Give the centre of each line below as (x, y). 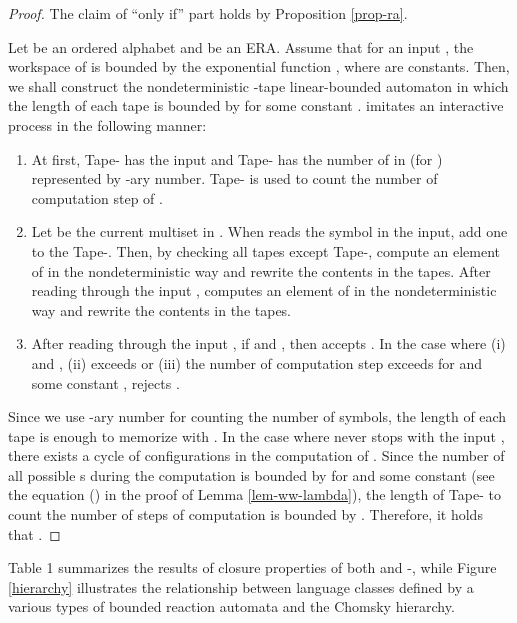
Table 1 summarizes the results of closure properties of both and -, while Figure (252, 567)
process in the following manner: (107, 124)
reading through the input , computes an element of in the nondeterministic (264, 290)
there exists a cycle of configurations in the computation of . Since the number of (256, 455)
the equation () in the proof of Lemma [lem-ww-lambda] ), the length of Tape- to (254, 494)
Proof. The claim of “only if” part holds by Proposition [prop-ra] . (208, 13)
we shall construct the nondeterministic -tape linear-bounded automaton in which (258, 85)
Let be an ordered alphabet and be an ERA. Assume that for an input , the (241, 46)
